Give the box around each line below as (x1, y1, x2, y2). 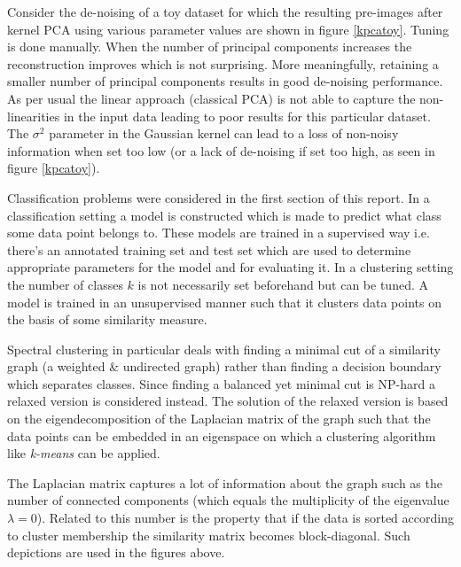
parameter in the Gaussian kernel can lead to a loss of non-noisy (49, 124, 399, 143)
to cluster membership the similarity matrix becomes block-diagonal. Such (7, 525, 410, 544)
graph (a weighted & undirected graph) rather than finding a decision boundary (7, 357, 441, 376)
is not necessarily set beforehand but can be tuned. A (137, 275, 428, 293)
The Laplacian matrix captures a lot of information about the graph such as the (7, 473, 442, 492)
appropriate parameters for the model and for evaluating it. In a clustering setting (7, 258, 454, 276)
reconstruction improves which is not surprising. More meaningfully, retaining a (7, 54, 439, 73)
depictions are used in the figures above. (7, 543, 225, 562)
